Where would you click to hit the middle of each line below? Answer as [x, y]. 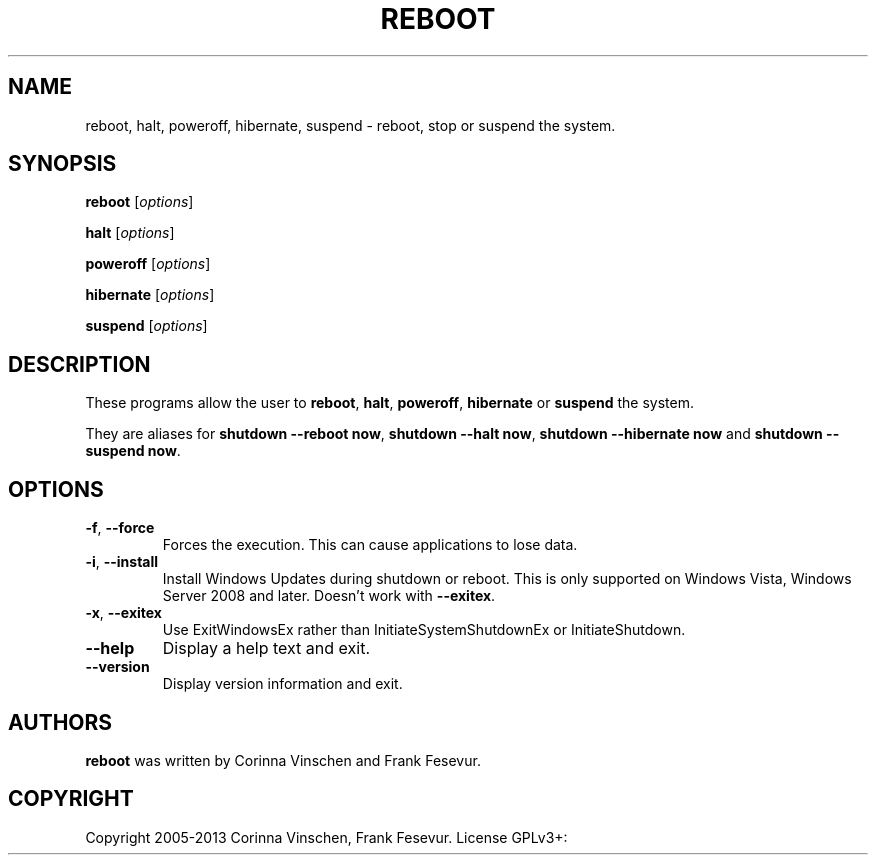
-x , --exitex [123, 613]
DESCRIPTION [79, 364]
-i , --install [122, 562]
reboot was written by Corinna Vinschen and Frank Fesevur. [283, 760]
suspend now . [133, 451]
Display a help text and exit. [266, 648]
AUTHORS [60, 722]
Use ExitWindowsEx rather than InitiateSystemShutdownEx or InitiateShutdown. [424, 630]
